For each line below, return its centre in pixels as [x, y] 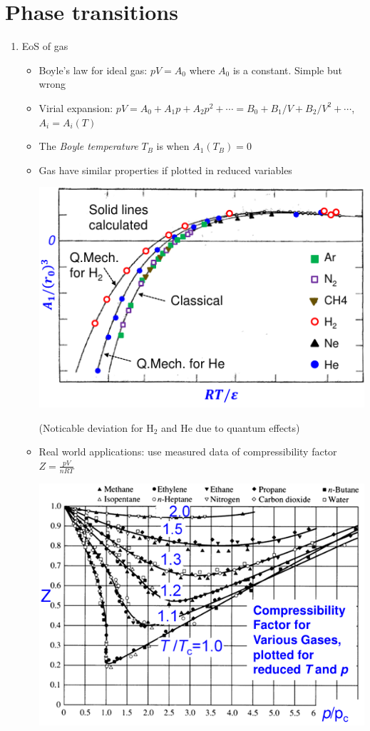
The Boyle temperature [88, 146]
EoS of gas [45, 46]
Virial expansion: [76, 107]
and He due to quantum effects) [231, 427]
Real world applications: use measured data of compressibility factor [188, 452]
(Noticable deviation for [91, 427]
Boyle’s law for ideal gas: [93, 70]
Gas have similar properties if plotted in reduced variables [165, 170]
